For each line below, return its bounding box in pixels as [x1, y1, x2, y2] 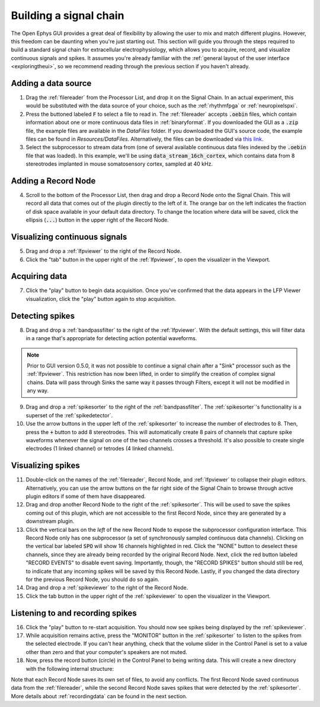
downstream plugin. [25, 518, 75, 525]
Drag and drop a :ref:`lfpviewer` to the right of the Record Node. [25, 248, 182, 255]
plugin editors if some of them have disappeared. [25, 493, 146, 500]
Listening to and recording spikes [11, 608, 137, 618]
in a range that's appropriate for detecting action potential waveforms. [25, 335, 197, 342]
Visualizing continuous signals [11, 232, 127, 242]
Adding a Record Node [11, 176, 96, 186]
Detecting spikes [11, 310, 75, 321]
